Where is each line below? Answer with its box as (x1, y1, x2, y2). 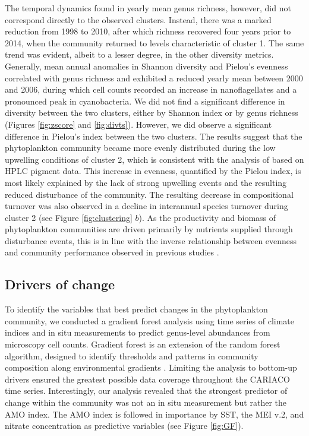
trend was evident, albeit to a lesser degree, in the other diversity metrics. (5, 48, 274, 61)
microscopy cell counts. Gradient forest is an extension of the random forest (5, 338, 280, 350)
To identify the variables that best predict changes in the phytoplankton (5, 303, 268, 315)
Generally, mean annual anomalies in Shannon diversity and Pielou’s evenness (5, 59, 288, 72)
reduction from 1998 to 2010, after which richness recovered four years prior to (5, 25, 291, 37)
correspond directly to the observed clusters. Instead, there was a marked (5, 13, 272, 26)
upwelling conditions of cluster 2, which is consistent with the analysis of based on (5, 153, 304, 165)
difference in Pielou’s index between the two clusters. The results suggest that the (5, 129, 302, 142)
